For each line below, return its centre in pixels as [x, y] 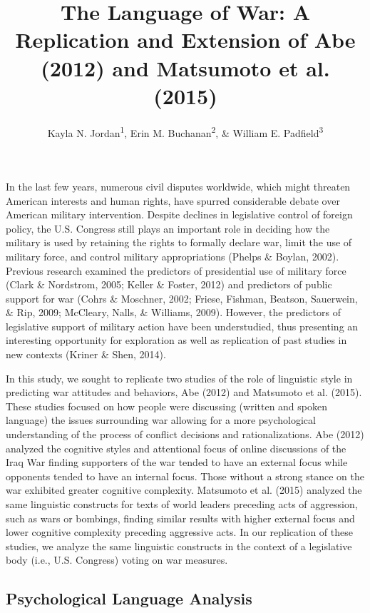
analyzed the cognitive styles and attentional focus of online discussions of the [176, 448]
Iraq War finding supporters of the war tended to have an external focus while [177, 462]
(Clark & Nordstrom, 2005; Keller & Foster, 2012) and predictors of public [169, 284]
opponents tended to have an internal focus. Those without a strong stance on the [185, 476]
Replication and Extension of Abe [185, 40]
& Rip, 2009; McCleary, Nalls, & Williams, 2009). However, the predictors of [173, 312]
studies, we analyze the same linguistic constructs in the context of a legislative [179, 546]
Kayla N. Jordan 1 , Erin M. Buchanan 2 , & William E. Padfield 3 [185, 131]
